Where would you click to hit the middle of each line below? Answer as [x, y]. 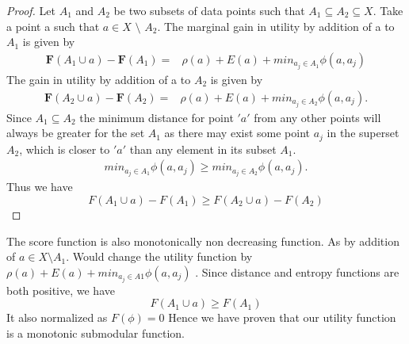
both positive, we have [61, 290]
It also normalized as [57, 317]
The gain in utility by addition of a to [99, 79]
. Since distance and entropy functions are [297, 271]
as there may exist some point [237, 133]
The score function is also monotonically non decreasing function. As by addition [203, 241]
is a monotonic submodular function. [96, 333]
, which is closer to [65, 149]
